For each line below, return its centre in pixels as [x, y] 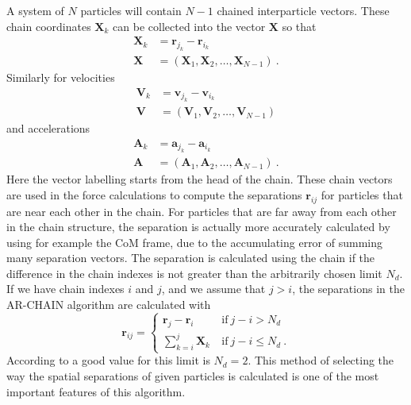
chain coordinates [49, 26]
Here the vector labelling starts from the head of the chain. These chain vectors [200, 179]
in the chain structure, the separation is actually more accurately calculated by [198, 227]
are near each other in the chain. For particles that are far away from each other [202, 211]
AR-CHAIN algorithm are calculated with [109, 305]
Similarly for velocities [61, 77]
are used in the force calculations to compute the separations [154, 194]
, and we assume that [213, 289]
